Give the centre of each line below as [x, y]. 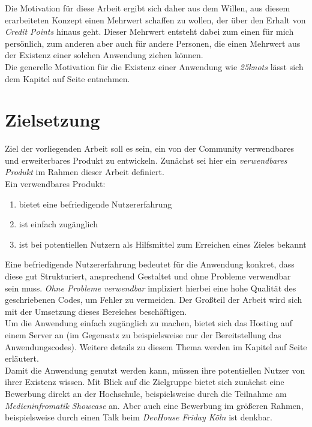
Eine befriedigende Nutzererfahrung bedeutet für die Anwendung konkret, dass [150, 264]
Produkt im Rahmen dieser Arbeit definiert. [85, 172]
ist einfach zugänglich [58, 224]
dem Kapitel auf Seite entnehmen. [67, 78]
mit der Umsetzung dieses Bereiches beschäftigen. [96, 311]
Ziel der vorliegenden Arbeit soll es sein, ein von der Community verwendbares [149, 148]
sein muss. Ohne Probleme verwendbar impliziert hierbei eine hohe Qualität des [151, 288]
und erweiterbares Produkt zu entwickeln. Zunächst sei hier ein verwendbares [146, 160]
